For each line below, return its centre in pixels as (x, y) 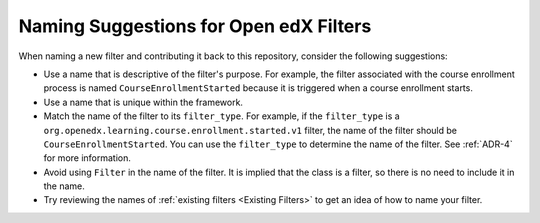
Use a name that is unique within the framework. (143, 102)
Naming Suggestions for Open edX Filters (195, 26)
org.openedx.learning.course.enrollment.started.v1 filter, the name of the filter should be (250, 130)
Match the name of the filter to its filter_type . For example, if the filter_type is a (221, 116)
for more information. (87, 158)
